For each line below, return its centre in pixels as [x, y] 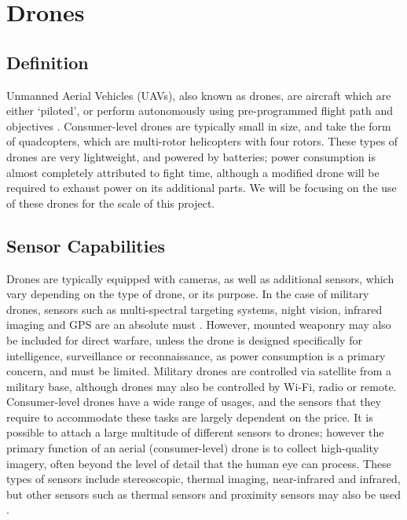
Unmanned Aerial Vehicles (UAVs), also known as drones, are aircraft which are [199, 95]
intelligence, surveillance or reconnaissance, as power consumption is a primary [196, 355]
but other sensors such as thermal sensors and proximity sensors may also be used [204, 494]
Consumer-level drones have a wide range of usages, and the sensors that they [194, 402]
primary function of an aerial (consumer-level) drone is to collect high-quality [193, 448]
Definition [48, 62]
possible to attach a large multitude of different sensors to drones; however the [195, 432]
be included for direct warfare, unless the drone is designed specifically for [184, 339]
